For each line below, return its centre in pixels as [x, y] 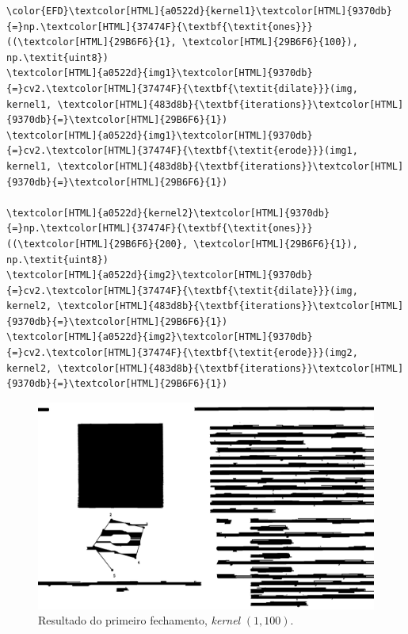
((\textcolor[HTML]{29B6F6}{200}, [97, 244]
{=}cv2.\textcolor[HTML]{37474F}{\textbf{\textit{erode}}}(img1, [182, 151]
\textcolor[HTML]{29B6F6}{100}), [270, 42]
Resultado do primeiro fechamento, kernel [139, 620]
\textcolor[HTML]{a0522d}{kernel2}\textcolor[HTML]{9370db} [168, 213]
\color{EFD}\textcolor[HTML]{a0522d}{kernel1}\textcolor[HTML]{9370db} [199, 11]
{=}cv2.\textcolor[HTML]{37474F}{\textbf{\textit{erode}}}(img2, [182, 353]
